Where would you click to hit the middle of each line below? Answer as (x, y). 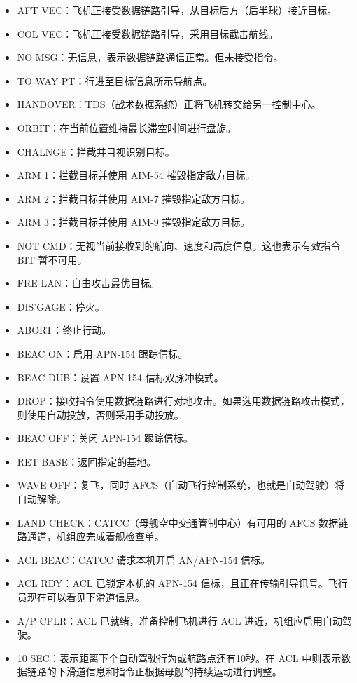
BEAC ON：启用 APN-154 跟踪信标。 (103, 353)
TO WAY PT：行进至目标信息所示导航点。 (115, 80)
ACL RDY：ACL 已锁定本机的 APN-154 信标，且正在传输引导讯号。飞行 (182, 583)
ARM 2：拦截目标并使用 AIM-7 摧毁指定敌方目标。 (134, 198)
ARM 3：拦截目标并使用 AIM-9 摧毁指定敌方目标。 (134, 222)
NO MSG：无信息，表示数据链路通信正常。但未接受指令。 (150, 57)
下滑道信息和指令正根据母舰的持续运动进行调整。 (169, 671)
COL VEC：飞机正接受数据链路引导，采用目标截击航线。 (148, 33)
